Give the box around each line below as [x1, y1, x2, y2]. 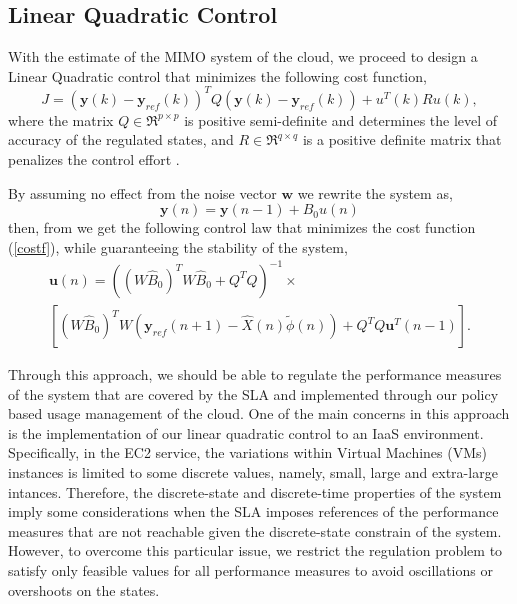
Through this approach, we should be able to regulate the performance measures [8, 364, 502, 385]
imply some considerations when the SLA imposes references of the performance [8, 501, 499, 522]
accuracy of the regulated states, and [8, 129, 234, 150]
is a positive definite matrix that [302, 129, 502, 150]
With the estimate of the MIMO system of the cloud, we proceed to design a [8, 46, 478, 67]
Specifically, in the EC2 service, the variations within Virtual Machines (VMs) [8, 442, 487, 463]
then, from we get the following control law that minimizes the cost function [8, 217, 476, 238]
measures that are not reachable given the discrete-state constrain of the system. [8, 520, 502, 541]
